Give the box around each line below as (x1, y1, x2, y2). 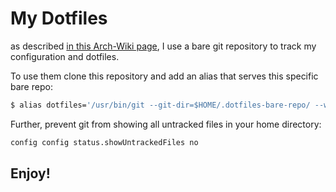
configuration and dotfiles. (10, 50, 120, 62)
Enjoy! (10, 165, 51, 182)
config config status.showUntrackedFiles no (10, 137, 199, 147)
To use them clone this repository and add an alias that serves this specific (10, 70, 319, 82)
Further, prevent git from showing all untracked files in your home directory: (10, 118, 322, 130)
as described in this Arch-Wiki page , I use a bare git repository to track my (10, 40, 317, 52)
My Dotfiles (10, 7, 108, 30)
